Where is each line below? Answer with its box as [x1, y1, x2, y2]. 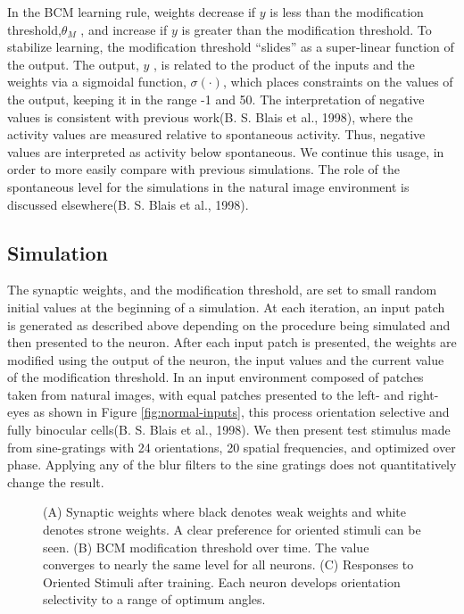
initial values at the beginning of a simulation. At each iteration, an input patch [7, 297, 445, 316]
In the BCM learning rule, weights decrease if [7, 3, 256, 21]
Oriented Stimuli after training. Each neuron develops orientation [43, 572, 401, 591]
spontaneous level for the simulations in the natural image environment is [7, 177, 410, 195]
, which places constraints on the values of [222, 72, 453, 91]
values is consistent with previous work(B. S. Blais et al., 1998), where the [7, 107, 413, 126]
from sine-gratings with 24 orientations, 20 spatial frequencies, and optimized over [7, 437, 456, 456]
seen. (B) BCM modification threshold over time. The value [43, 537, 369, 556]
